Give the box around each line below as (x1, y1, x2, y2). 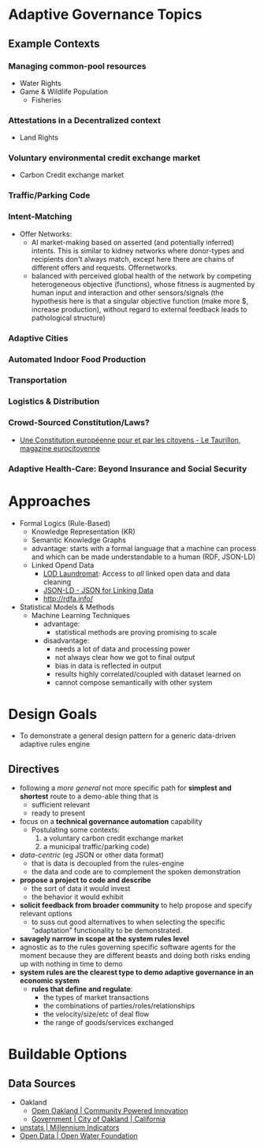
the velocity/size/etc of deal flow (43, 1009, 150, 1019)
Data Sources (8, 1076, 76, 1090)
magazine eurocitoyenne (19, 443, 101, 453)
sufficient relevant (31, 800, 91, 810)
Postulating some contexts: (31, 826, 121, 835)
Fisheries (31, 95, 61, 104)
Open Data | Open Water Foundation (19, 1131, 138, 1141)
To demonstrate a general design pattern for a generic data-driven (19, 731, 236, 740)
